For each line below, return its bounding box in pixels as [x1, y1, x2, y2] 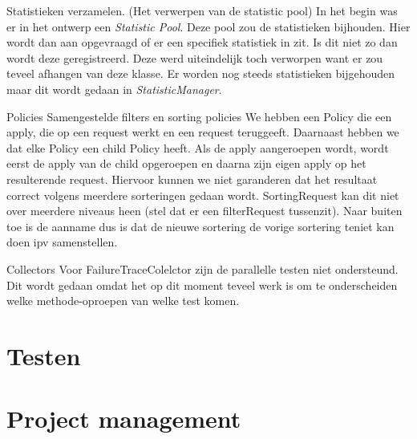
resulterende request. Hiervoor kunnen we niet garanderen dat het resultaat [6, 170, 378, 187]
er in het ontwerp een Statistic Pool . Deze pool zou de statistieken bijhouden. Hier [6, 18, 411, 35]
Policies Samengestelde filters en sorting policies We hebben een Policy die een [6, 108, 392, 124]
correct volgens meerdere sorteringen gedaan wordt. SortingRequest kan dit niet [6, 186, 399, 203]
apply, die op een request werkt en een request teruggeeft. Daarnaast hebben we [6, 124, 399, 140]
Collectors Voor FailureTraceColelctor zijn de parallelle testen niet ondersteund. [6, 260, 399, 277]
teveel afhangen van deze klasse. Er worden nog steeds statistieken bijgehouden [6, 65, 395, 82]
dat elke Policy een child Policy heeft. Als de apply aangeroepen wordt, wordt [6, 139, 389, 156]
